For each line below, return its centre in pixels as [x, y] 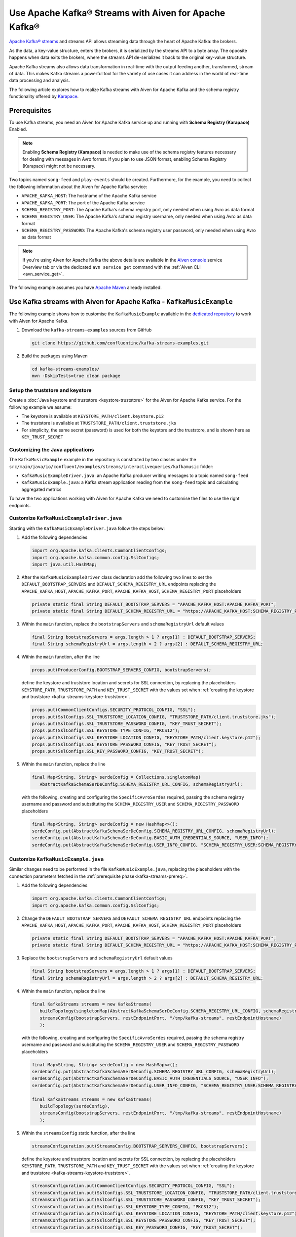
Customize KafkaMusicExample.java [56, 859]
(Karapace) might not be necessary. [59, 166]
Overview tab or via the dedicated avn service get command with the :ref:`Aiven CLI [111, 267]
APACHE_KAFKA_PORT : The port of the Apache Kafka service [83, 202]
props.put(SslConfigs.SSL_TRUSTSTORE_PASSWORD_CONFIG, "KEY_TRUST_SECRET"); [127, 723]
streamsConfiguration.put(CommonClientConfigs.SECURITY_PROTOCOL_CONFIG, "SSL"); [133, 1186]
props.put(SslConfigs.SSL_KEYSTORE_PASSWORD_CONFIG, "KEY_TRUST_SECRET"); [124, 744]
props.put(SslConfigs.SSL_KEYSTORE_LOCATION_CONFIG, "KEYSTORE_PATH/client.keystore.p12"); [146, 737]
